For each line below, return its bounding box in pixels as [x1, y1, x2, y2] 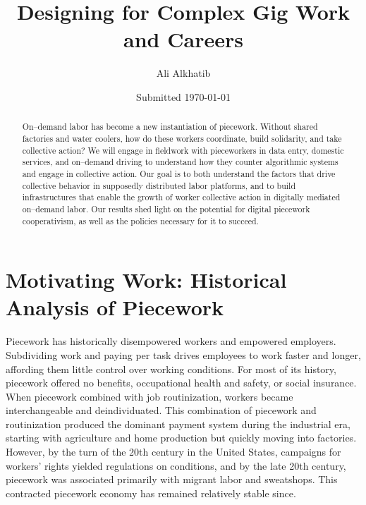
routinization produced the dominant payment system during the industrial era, [6, 416, 350, 431]
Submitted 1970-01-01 [136, 89, 231, 104]
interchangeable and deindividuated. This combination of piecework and [6, 403, 317, 418]
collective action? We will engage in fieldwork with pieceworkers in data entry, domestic [22, 144, 344, 156]
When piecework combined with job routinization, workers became [6, 389, 293, 403]
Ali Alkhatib [156, 66, 211, 80]
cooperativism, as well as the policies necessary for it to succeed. [22, 214, 259, 226]
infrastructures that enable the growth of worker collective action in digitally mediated [22, 191, 341, 203]
